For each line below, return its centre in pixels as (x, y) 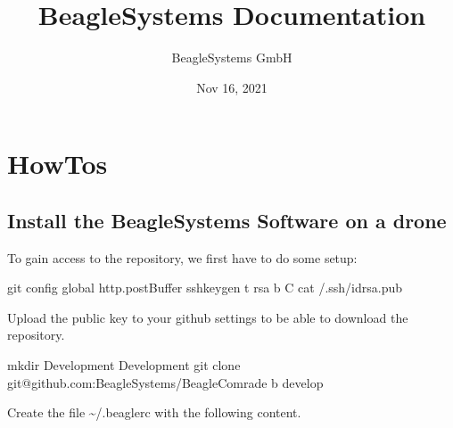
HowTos (58, 164)
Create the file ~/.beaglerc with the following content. (154, 412)
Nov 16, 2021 (232, 87)
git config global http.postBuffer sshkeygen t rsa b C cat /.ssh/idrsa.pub (205, 288)
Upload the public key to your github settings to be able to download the (208, 317)
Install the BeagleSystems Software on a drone (227, 220)
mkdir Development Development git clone (124, 365)
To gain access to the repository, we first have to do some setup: (182, 257)
